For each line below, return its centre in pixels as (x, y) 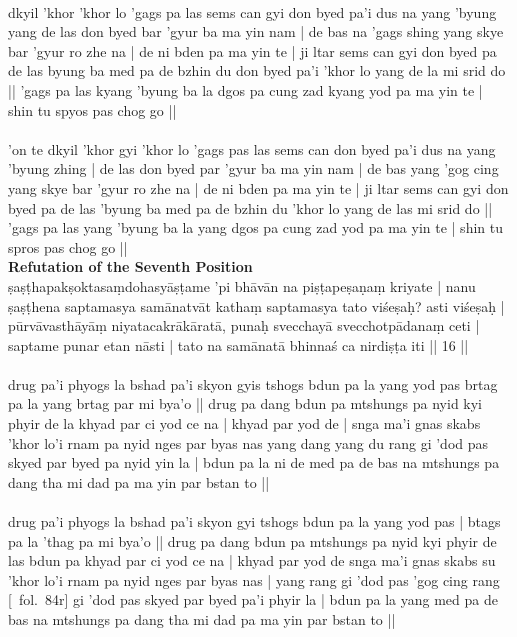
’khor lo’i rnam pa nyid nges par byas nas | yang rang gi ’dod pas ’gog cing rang (254, 579)
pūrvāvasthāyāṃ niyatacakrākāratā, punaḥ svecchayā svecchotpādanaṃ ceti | (244, 325)
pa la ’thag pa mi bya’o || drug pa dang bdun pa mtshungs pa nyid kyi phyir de (252, 540)
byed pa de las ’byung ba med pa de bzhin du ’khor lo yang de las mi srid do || (250, 207)
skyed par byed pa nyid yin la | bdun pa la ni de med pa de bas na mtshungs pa (254, 462)
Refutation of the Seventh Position (130, 266)
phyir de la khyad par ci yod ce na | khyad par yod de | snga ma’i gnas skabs (244, 423)
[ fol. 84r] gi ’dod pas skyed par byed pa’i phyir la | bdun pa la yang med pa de (253, 599)
